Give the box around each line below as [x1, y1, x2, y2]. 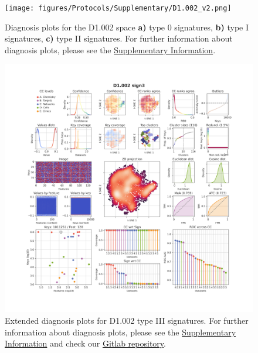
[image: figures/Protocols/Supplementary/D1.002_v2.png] [5, 4, 232, 12]
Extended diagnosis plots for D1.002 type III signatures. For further [5, 314, 249, 327]
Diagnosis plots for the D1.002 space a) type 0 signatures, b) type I [5, 20, 249, 33]
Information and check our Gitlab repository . [5, 337, 166, 349]
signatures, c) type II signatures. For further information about [5, 32, 233, 44]
